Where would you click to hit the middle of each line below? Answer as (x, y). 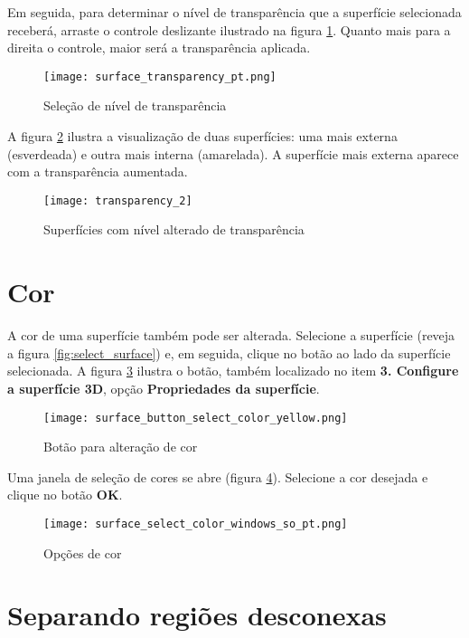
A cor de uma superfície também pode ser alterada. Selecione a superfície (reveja (231, 335)
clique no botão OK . (65, 495)
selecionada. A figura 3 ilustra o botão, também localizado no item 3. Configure (233, 371)
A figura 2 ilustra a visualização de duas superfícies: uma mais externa (202, 136)
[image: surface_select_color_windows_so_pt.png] (196, 524)
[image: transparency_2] (118, 200)
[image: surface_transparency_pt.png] (160, 76)
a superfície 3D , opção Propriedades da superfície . (164, 388)
